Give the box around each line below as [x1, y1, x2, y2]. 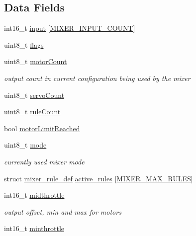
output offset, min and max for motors [4, 206, 121, 217]
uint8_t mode [4, 140, 47, 150]
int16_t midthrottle [4, 190, 65, 200]
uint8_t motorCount [4, 56, 67, 67]
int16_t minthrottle [4, 223, 65, 234]
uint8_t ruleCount [4, 106, 61, 117]
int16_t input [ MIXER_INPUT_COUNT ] [4, 23, 135, 33]
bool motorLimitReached [4, 123, 80, 133]
